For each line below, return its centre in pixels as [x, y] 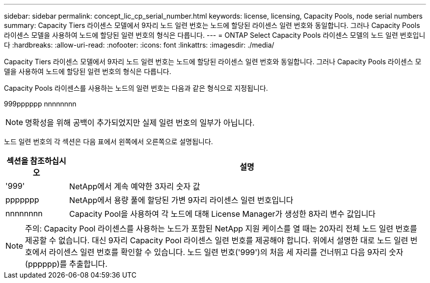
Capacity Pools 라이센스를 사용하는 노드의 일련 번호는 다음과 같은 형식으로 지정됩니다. [136, 88]
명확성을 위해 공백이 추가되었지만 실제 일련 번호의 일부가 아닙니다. [140, 123]
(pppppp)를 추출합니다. [66, 264]
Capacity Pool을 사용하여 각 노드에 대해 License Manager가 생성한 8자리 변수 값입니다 [223, 214]
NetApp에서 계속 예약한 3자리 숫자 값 [135, 186]
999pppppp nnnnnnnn [40, 104]
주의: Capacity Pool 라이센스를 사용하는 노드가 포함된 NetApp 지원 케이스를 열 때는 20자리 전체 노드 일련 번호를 [221, 229]
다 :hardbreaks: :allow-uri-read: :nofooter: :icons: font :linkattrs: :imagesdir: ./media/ [139, 45]
